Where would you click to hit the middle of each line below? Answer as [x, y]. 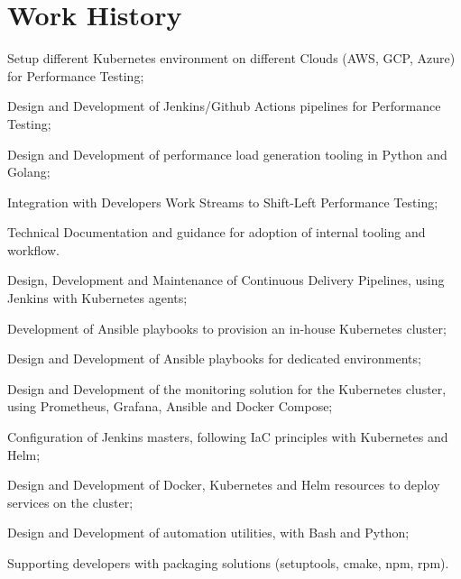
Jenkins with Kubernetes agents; [97, 298]
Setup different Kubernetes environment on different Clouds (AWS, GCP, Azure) [231, 58]
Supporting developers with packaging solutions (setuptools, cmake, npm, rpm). [228, 563]
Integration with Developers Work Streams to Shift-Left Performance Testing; [223, 202]
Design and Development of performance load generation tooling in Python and [227, 154]
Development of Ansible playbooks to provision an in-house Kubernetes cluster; [227, 328]
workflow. [33, 249]
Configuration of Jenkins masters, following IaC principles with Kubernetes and [228, 437]
